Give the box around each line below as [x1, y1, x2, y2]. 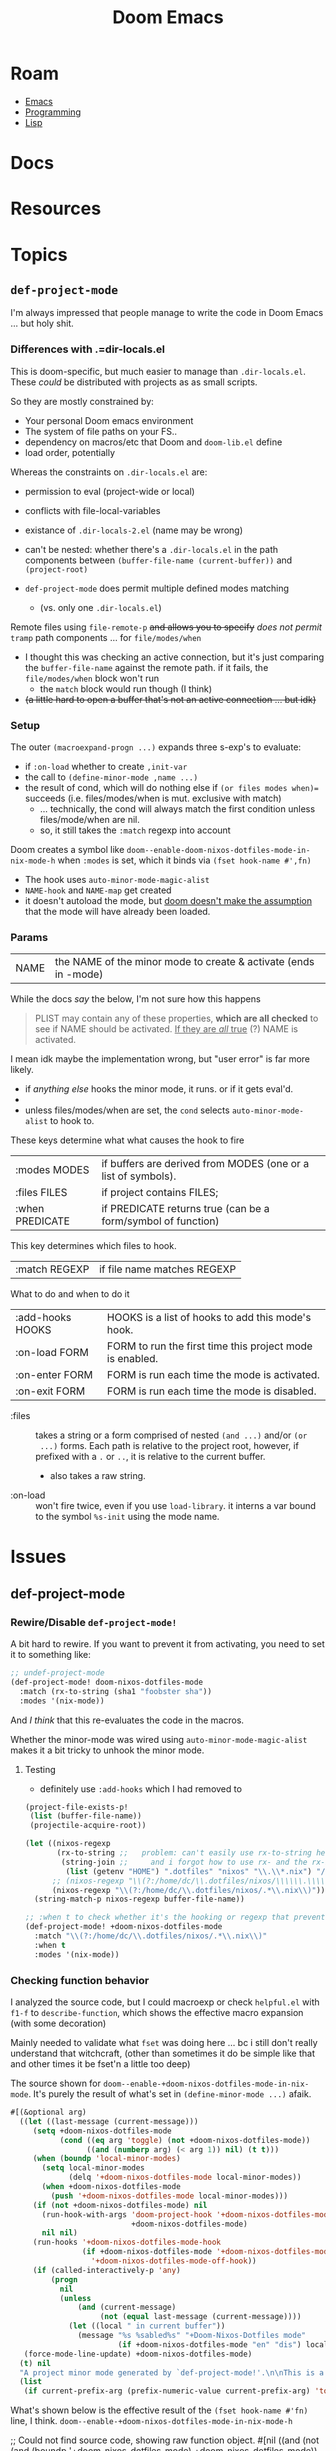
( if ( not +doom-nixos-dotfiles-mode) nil [32, 2200, 208, 2210]
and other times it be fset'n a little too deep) [10, 2058, 191, 2070]
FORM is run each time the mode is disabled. [106, 1384, 317, 1398]
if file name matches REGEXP [98, 1262, 237, 1276]
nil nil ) [41, 2228, 78, 2238]
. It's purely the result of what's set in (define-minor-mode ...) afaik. [28, 2088, 312, 2100]
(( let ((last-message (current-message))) [19, 2116, 199, 2126]
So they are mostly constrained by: [10, 395, 155, 407]
